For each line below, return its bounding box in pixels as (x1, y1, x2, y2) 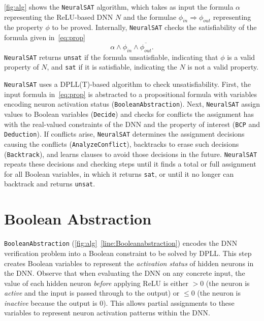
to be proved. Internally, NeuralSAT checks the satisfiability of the (52, 22, 257, 33)
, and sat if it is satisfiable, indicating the (47, 61, 177, 72)
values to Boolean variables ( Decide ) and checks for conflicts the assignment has (4, 108, 254, 119)
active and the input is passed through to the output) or (4, 287, 180, 298)
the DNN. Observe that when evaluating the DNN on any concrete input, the (4, 268, 245, 278)
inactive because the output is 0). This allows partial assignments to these (4, 297, 235, 308)
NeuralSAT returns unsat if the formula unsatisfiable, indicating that (4, 51, 218, 62)
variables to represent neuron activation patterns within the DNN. (4, 307, 210, 318)
